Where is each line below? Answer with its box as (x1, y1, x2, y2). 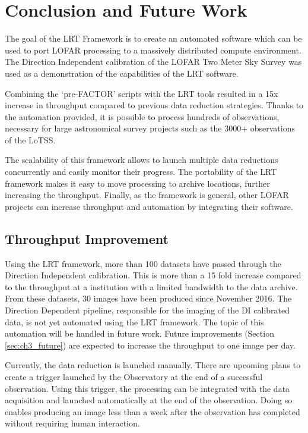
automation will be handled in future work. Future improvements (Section (5, 327, 274, 340)
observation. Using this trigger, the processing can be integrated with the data (5, 382, 290, 394)
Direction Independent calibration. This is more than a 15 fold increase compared (5, 269, 301, 281)
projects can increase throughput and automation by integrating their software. (5, 200, 293, 212)
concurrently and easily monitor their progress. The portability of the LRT (5, 165, 277, 178)
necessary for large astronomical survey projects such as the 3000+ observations (5, 122, 295, 134)
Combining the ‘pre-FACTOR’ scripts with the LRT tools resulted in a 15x (5, 87, 278, 99)
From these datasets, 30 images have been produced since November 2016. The (5, 292, 292, 305)
